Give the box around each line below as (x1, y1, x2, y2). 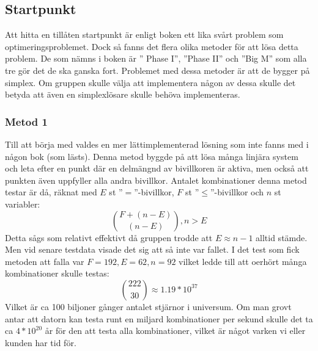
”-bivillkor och (210, 186, 264, 198)
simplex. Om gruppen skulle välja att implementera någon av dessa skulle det (5, 76, 296, 89)
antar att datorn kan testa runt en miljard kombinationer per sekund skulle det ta (5, 312, 313, 325)
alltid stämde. (256, 231, 308, 244)
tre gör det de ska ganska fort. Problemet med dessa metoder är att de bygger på (5, 63, 310, 76)
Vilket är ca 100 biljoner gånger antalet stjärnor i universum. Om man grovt (5, 300, 292, 313)
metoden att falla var (5, 255, 84, 267)
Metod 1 (5, 114, 48, 129)
